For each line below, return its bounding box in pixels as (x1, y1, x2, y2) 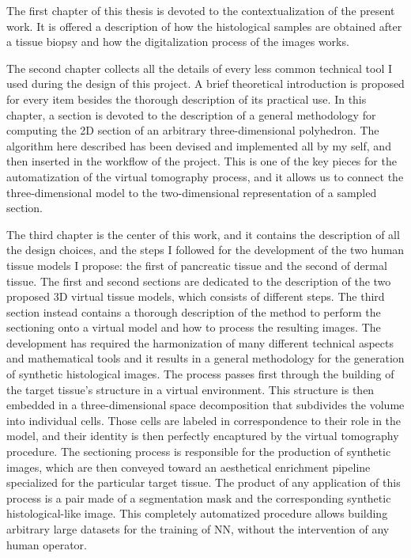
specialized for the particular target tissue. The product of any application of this (6, 474, 401, 491)
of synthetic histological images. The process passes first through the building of (6, 366, 394, 382)
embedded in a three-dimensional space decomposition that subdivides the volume (6, 397, 405, 413)
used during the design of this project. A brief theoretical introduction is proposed (6, 75, 405, 92)
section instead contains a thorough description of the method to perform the (6, 303, 381, 320)
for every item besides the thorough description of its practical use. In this (6, 90, 367, 107)
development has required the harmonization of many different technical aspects (6, 334, 394, 351)
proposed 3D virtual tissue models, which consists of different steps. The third (6, 288, 385, 305)
